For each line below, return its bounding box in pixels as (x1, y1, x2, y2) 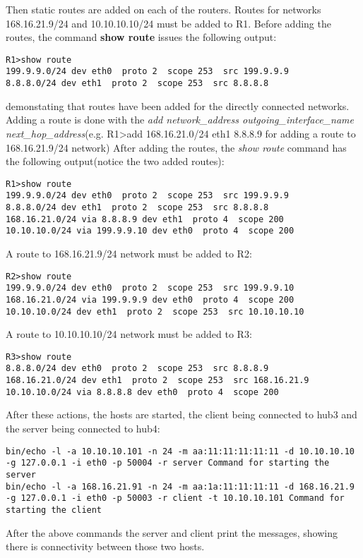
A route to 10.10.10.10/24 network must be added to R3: (6, 327, 252, 341)
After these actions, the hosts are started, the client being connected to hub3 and (6, 407, 357, 422)
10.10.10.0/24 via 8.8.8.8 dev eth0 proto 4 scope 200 (6, 387, 279, 397)
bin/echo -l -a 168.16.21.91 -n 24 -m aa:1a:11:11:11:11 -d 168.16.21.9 (6, 481, 355, 492)
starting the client (6, 504, 102, 515)
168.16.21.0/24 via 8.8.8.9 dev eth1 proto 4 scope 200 (6, 214, 284, 224)
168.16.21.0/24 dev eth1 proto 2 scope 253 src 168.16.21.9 (6, 375, 309, 386)
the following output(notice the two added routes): (6, 154, 225, 169)
